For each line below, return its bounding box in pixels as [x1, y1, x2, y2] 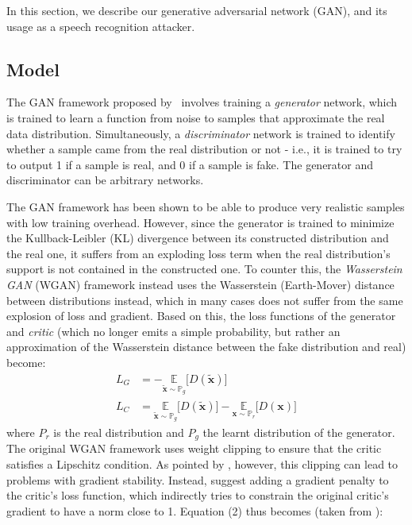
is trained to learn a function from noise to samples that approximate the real [6, 109, 385, 125]
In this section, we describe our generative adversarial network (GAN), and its [6, 2, 387, 18]
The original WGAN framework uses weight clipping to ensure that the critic [6, 440, 382, 457]
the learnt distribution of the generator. [202, 423, 395, 440]
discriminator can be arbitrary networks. [6, 172, 204, 188]
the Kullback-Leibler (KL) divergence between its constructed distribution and [6, 230, 389, 246]
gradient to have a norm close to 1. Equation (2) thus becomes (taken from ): [6, 502, 383, 519]
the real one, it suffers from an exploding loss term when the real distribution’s [6, 245, 391, 261]
